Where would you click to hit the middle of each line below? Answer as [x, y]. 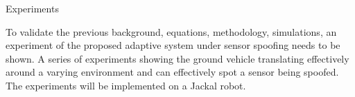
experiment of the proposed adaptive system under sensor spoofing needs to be [173, 45]
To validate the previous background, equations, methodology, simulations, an [171, 31]
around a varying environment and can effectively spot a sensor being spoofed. [172, 72]
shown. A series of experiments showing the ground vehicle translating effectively [177, 58]
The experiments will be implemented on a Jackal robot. [126, 85]
